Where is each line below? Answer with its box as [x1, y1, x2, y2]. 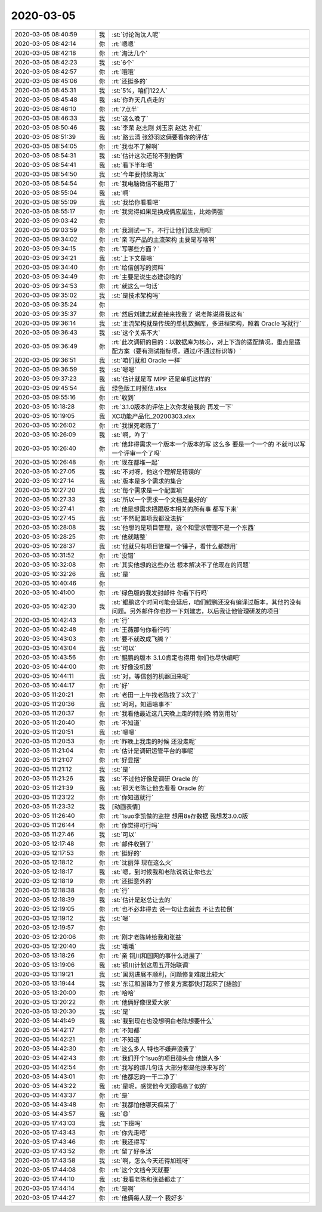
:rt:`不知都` [112, 1026, 142, 1034]
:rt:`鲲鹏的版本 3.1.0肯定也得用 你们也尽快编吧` [112, 653, 241, 662]
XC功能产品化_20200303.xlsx [112, 412, 196, 420]
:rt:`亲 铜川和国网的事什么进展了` [112, 951, 203, 960]
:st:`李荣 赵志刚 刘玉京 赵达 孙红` [112, 123, 203, 132]
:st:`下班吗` [112, 1119, 143, 1127]
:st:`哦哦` [112, 942, 137, 950]
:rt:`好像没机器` [112, 662, 154, 671]
